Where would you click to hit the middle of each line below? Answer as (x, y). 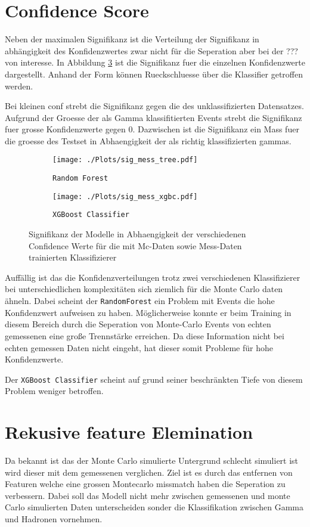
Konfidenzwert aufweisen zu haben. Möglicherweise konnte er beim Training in (148, 312)
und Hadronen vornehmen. (54, 519)
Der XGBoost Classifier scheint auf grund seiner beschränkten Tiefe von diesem (154, 379)
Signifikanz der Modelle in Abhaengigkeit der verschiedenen (137, 234)
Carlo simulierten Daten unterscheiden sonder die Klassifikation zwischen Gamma (154, 507)
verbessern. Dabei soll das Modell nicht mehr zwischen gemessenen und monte (148, 495)
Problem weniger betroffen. (54, 391)
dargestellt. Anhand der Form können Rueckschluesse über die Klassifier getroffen (154, 74)
